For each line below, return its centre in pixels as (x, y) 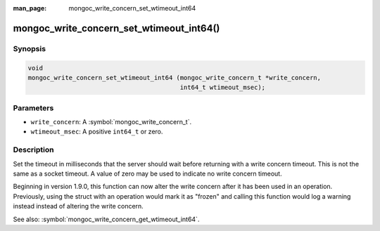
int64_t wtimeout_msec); (223, 87)
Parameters (33, 107)
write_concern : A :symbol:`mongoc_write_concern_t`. (111, 122)
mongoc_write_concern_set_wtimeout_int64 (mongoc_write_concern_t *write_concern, (175, 78)
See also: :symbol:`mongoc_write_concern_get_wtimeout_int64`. (106, 219)
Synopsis (29, 48)
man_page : (30, 8)
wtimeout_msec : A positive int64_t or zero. (97, 132)
